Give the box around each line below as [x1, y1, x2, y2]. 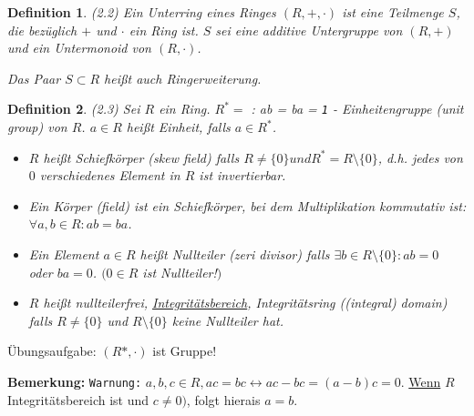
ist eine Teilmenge [342, 3, 444, 21]
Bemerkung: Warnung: [7, 371, 142, 391]
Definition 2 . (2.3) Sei [7, 99, 140, 118]
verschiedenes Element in [39, 166, 180, 185]
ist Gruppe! [152, 341, 217, 360]
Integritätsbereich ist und [7, 390, 149, 409]
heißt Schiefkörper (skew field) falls [43, 147, 240, 167]
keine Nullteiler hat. [171, 310, 284, 330]
